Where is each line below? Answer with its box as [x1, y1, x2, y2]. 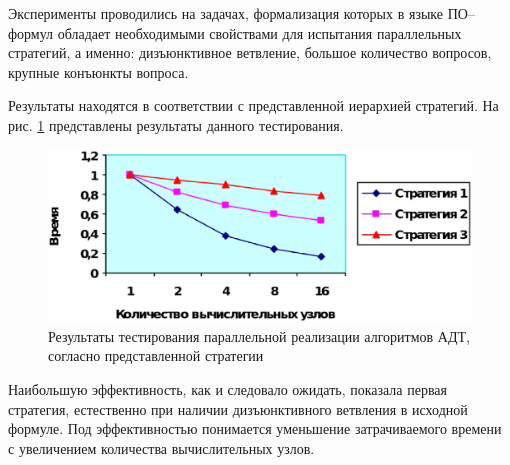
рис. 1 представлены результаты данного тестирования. [8, 114, 344, 135]
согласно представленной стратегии [48, 345, 264, 366]
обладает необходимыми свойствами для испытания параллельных [57, 22, 462, 43]
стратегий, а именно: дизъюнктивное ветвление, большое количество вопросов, [8, 42, 492, 63]
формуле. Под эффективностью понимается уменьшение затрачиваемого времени [8, 418, 502, 439]
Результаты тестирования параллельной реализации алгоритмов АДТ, [48, 325, 470, 346]
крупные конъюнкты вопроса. [8, 61, 189, 82]
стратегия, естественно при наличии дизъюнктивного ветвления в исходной [8, 398, 468, 419]
